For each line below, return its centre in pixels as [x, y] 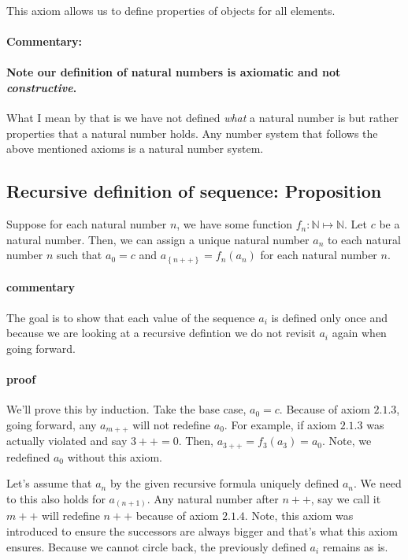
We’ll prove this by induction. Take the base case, [126, 409]
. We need [378, 483]
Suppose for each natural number [87, 224]
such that [80, 255]
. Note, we [347, 441]
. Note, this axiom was [299, 515]
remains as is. [355, 546]
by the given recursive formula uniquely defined [224, 483]
